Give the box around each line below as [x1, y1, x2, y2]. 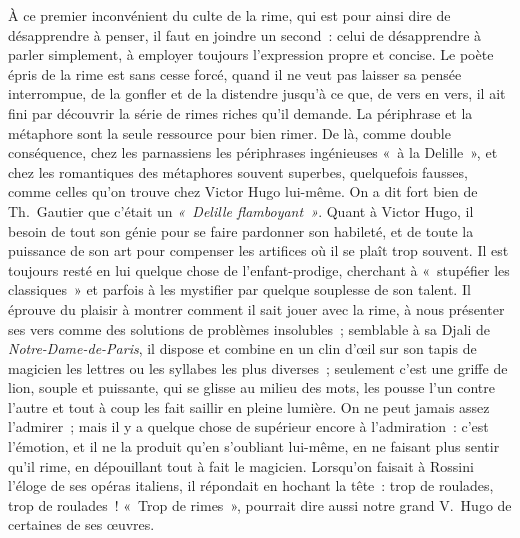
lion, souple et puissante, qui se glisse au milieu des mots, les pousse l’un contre [8, 377, 495, 398]
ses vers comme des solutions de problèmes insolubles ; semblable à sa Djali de [8, 318, 491, 339]
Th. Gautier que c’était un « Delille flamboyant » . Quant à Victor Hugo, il [8, 200, 474, 221]
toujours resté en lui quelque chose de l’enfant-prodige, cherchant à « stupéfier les [8, 259, 510, 280]
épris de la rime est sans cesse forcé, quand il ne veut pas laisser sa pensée [8, 63, 462, 84]
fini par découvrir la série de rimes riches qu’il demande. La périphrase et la [8, 102, 473, 123]
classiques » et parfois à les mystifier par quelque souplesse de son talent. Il [8, 279, 471, 300]
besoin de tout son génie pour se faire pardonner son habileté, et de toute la [8, 220, 474, 241]
